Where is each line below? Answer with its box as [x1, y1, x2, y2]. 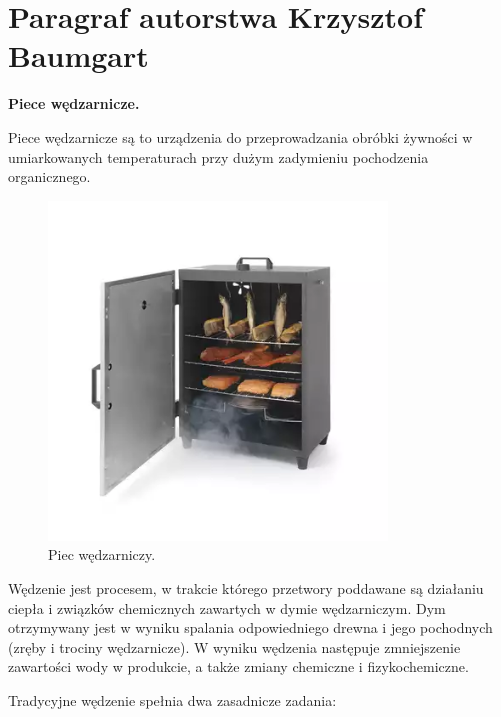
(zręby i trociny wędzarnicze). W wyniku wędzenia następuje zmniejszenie [8, 636, 461, 657]
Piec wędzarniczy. [48, 544, 156, 565]
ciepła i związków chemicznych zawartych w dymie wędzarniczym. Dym [8, 597, 446, 618]
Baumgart [8, 35, 149, 76]
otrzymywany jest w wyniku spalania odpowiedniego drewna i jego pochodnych [8, 617, 493, 638]
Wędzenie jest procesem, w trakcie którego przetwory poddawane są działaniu [8, 578, 484, 599]
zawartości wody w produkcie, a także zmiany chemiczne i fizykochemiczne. [8, 656, 469, 677]
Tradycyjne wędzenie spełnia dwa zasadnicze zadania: [8, 690, 337, 710]
